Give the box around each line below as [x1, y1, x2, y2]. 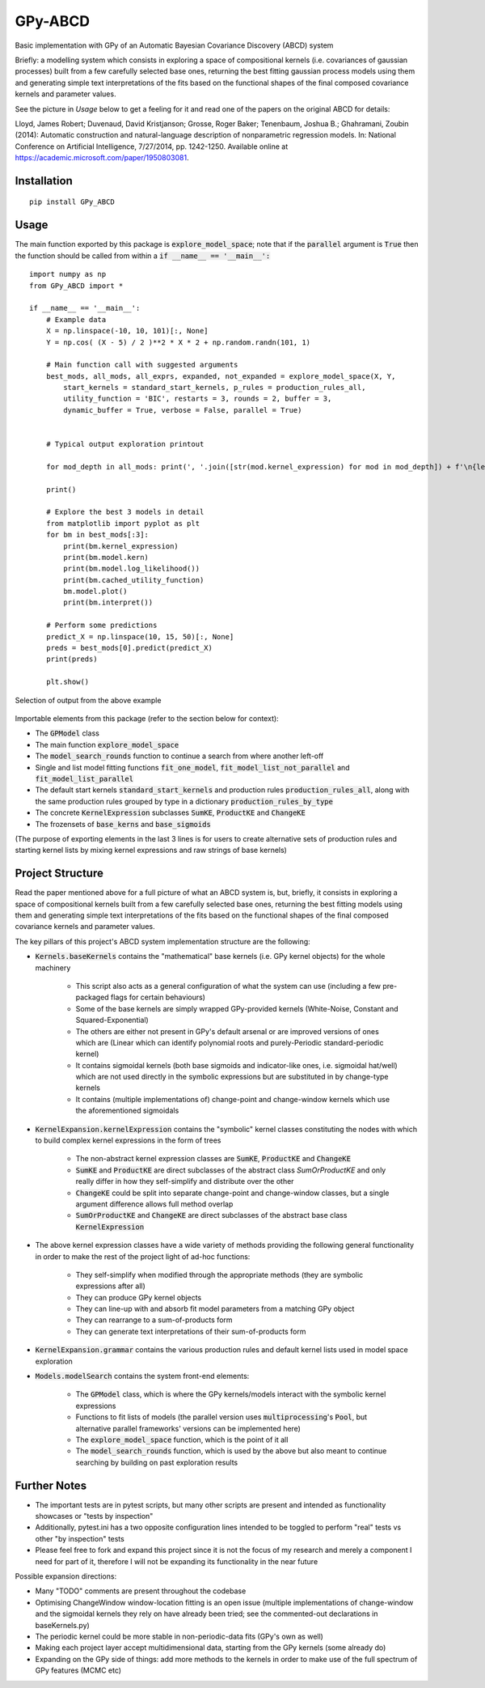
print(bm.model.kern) [63, 553, 150, 562]
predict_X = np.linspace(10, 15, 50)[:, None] [45, 632, 234, 641]
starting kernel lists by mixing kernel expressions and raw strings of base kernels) [15, 846, 287, 855]
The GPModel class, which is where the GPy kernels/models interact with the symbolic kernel [75, 1389, 386, 1399]
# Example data [45, 315, 107, 324]
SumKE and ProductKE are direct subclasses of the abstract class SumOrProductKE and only [75, 1165, 386, 1175]
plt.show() [45, 677, 90, 687]
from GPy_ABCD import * [29, 281, 124, 291]
